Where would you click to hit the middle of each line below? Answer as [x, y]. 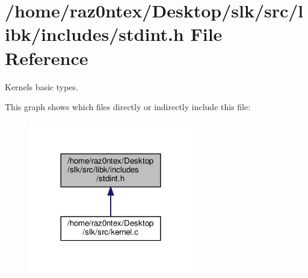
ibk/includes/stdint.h [94, 34]
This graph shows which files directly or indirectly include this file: [128, 107]
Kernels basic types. [42, 86]
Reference [47, 57]
